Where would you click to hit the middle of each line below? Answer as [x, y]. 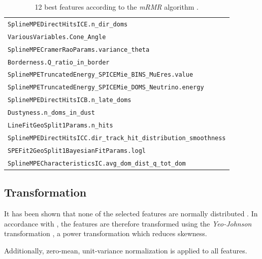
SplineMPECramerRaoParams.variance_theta [79, 50]
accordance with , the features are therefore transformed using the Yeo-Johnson [128, 223]
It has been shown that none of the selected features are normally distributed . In [131, 214]
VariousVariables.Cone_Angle [57, 37]
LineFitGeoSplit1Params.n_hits [60, 126]
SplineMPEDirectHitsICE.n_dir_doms [68, 24]
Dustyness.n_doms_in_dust [51, 113]
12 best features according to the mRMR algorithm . [117, 7]
